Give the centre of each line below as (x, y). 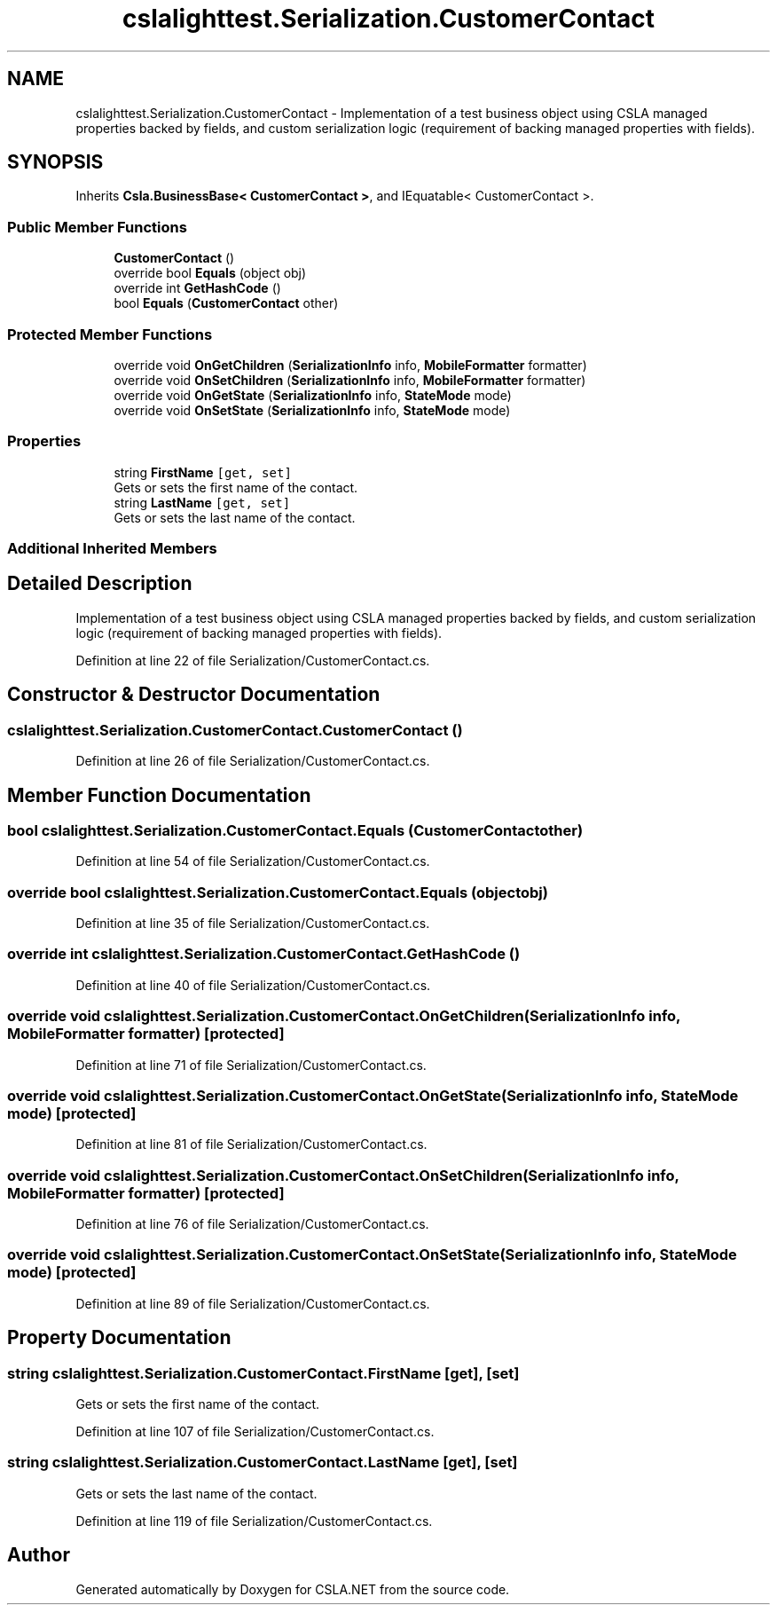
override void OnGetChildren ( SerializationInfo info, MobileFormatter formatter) (350, 365)
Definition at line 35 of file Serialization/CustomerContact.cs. (253, 924)
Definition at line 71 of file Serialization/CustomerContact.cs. (251, 1065)
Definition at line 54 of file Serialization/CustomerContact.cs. (253, 861)
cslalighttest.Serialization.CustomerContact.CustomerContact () (235, 730)
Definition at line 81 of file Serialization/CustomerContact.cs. (251, 1144)
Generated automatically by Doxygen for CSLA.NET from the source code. (293, 1589)
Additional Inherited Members (112, 549)
